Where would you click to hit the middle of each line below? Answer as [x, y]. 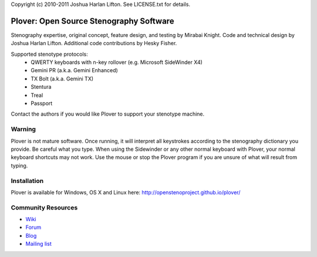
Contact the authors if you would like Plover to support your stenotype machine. [108, 114]
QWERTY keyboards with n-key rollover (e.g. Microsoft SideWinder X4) [117, 62]
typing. [19, 165]
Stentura [41, 87]
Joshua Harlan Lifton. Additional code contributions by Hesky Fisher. [94, 43]
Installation [27, 181]
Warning [23, 129]
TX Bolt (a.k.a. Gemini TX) [62, 79]
